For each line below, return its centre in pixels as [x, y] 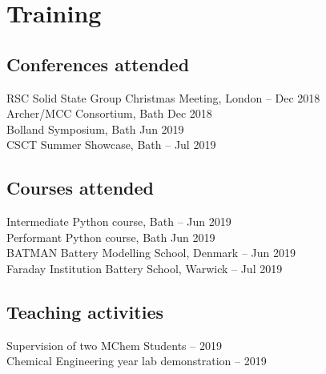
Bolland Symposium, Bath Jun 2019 [95, 129]
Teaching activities [85, 311]
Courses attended [80, 188]
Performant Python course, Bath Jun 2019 [111, 237]
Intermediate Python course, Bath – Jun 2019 [119, 221]
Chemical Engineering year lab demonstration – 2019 [137, 361]
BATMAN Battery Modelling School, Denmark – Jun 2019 [151, 253]
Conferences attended [98, 64]
